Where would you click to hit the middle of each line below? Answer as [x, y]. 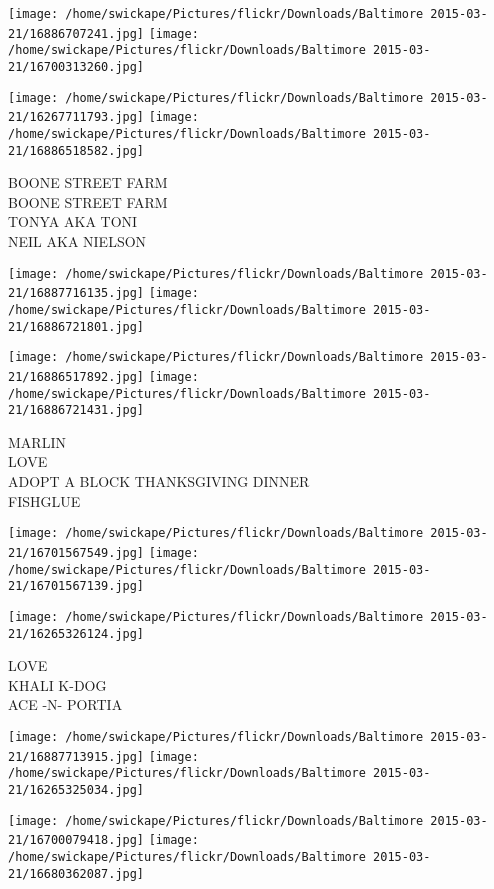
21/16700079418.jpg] [76, 840]
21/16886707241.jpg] [76, 33]
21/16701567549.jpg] [76, 552]
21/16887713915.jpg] [76, 756]
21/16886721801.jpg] [76, 326]
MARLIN [37, 441]
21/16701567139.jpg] [76, 586]
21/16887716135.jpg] [76, 293]
